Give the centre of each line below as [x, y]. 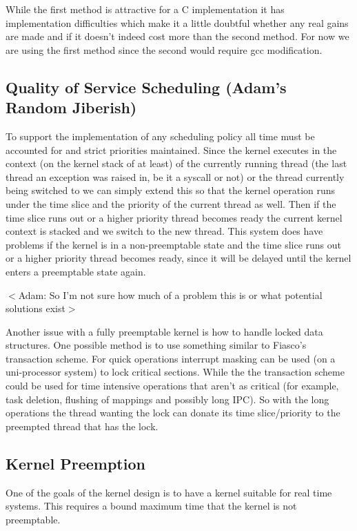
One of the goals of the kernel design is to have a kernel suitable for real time [169, 492]
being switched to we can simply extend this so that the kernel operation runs [171, 190]
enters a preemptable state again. [76, 271]
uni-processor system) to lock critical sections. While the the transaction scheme [175, 372]
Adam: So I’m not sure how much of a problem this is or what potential [170, 295]
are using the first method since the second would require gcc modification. [164, 49]
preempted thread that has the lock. [82, 426]
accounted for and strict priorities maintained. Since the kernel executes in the [171, 149]
